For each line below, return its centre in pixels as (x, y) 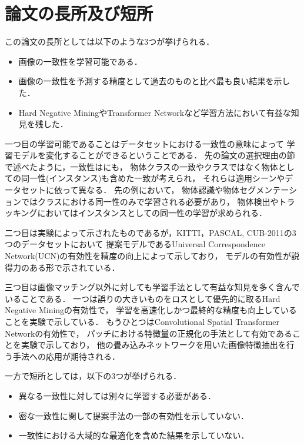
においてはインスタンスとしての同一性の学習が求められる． (152, 213)
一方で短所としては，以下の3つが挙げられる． (93, 376)
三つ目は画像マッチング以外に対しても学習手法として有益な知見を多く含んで (152, 287)
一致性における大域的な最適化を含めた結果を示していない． (134, 435)
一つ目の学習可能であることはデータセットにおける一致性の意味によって (144, 143)
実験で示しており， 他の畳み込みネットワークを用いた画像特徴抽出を (153, 345)
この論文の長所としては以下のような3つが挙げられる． (110, 41)
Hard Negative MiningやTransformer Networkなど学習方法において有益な (155, 112)
